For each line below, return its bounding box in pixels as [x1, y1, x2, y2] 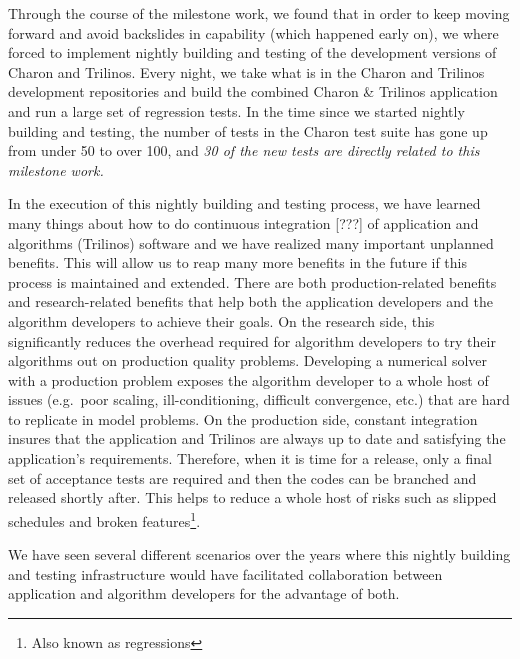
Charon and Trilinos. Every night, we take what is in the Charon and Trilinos [8, 61, 485, 82]
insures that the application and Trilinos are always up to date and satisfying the [8, 428, 506, 449]
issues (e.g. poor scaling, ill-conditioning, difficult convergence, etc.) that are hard [8, 389, 510, 410]
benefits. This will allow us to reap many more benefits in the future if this [8, 252, 468, 273]
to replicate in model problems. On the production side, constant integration [8, 408, 478, 429]
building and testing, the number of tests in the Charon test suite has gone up [8, 120, 488, 141]
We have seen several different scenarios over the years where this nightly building [8, 544, 511, 565]
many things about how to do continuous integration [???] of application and [8, 212, 479, 233]
